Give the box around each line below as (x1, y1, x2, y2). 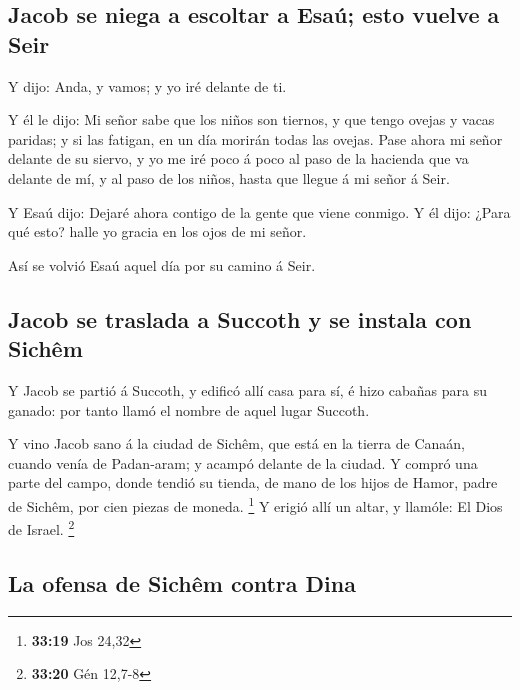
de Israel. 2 (8, 516, 75, 539)
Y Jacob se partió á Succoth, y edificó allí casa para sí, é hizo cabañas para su (8, 379, 487, 400)
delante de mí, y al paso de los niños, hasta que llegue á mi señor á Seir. (8, 167, 450, 188)
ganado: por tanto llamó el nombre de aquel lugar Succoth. (8, 399, 370, 420)
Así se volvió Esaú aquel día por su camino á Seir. (8, 254, 316, 275)
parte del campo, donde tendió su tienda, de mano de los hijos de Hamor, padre (8, 472, 498, 493)
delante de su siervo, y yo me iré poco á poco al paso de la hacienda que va (8, 148, 469, 169)
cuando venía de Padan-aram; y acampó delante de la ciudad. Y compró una (8, 452, 478, 473)
